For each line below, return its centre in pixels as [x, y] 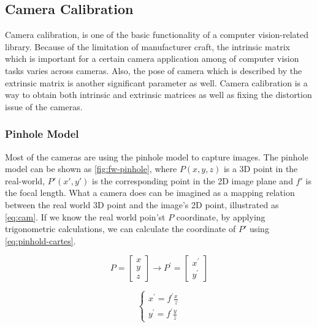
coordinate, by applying [221, 216]
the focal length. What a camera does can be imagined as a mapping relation [150, 193]
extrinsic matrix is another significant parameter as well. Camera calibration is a [156, 82]
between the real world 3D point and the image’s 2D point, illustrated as [142, 204]
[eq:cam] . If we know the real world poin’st [85, 216]
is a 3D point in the [261, 169]
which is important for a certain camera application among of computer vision [152, 58]
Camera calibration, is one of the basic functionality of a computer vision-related [157, 35]
